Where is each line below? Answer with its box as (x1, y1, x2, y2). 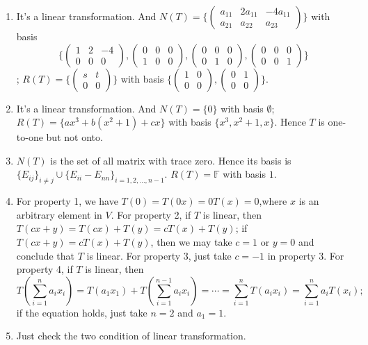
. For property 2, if (111, 207, 191, 221)
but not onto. (46, 130, 103, 144)
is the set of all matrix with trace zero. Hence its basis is (50, 153, 291, 167)
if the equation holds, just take (16, 305, 147, 319)
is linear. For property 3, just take (86, 248, 232, 262)
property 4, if (16, 262, 73, 276)
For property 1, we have (16, 194, 118, 208)
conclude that (16, 248, 75, 262)
